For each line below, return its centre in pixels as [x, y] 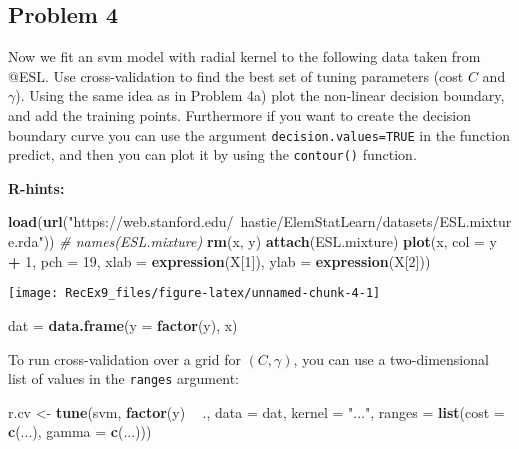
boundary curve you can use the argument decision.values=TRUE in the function [259, 134]
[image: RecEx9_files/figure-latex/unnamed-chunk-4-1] [194, 293]
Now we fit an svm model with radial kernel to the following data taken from [244, 56]
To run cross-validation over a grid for [124, 358]
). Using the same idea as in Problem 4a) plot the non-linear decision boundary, [260, 95]
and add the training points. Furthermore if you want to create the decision [239, 114]
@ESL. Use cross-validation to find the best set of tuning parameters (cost [236, 75]
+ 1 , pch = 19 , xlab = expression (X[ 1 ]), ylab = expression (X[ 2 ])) [219, 260]
